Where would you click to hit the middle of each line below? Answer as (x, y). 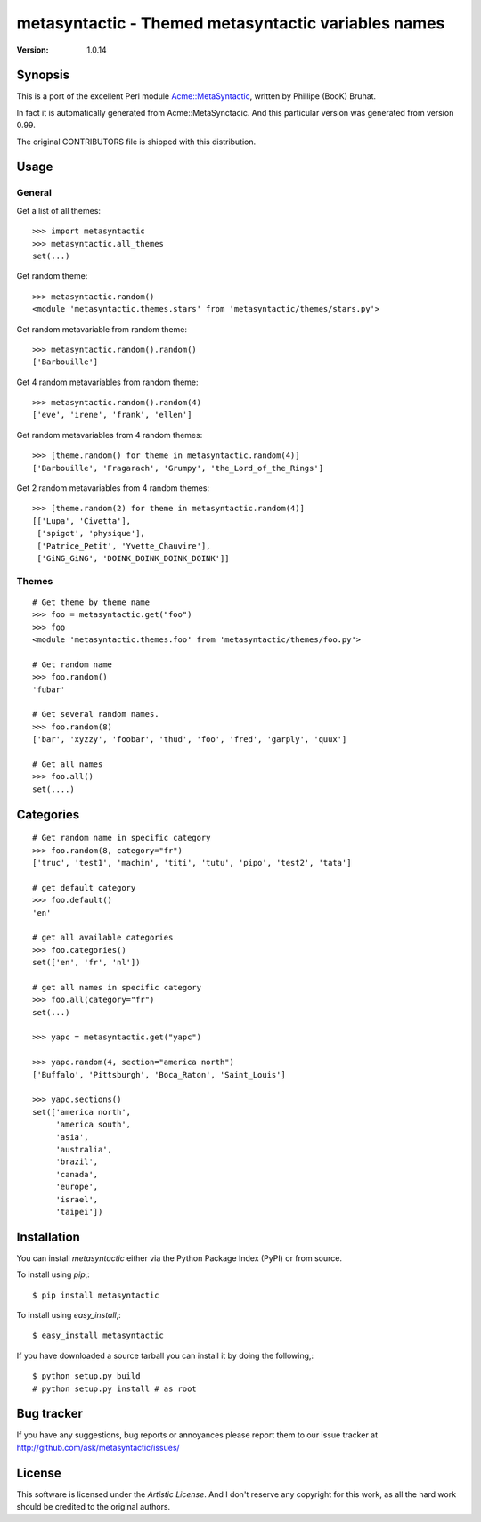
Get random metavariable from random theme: (102, 329)
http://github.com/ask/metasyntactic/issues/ (98, 1447)
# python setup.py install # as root (115, 1388)
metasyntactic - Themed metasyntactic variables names (231, 23)
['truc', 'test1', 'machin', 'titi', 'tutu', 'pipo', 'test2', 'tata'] (192, 863)
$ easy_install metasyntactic (98, 1335)
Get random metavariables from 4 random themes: (110, 435)
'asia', (72, 1137)
